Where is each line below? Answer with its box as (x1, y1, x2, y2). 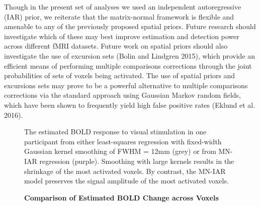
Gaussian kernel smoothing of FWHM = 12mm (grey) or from (24, 146, 216, 156)
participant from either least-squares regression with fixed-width (24, 136, 222, 146)
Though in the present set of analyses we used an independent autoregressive (4, 2, 241, 12)
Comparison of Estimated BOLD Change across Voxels (24, 192, 219, 202)
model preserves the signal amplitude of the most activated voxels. (24, 175, 229, 186)
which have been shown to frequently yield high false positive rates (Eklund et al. (4, 99, 255, 110)
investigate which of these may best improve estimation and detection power (4, 31, 239, 41)
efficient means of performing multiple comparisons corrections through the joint (4, 60, 252, 71)
